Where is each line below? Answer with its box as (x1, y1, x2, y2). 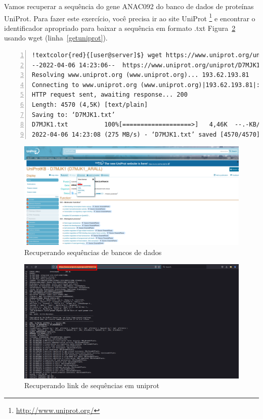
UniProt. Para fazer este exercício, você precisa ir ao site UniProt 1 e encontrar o (4, 11, 255, 23)
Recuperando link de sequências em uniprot (24, 380, 159, 391)
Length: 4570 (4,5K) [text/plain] (32, 101, 148, 108)
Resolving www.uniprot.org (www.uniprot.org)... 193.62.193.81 (32, 71, 249, 79)
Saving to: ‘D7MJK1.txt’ (32, 111, 115, 118)
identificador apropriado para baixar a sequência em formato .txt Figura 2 (4, 22, 236, 33)
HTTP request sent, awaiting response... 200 (32, 91, 188, 99)
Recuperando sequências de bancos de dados (24, 246, 162, 257)
